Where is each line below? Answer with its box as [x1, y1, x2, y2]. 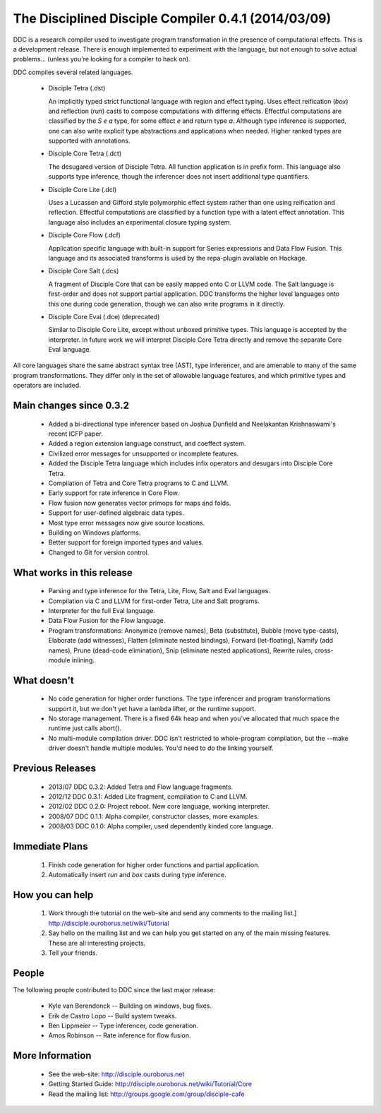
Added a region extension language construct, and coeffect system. [48, 439, 246, 448]
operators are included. [13, 381, 81, 390]
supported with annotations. [48, 136, 131, 145]
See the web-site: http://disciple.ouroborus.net [48, 1070, 185, 1078]
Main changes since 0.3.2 [13, 400, 130, 412]
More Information [13, 1049, 92, 1062]
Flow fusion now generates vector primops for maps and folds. [48, 499, 231, 507]
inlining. [71, 655, 95, 664]
